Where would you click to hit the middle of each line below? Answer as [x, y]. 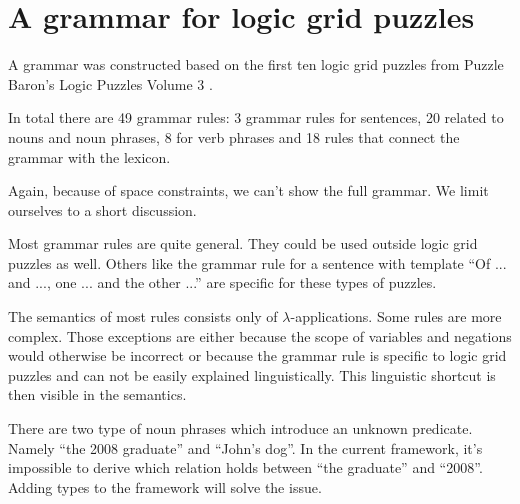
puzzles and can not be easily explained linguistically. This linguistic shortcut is [252, 374]
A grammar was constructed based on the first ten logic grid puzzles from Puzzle [256, 64]
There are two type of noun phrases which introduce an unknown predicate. [240, 428]
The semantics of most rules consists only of [143, 316]
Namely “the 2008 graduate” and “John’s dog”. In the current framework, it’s [245, 447]
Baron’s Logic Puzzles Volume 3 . [110, 83]
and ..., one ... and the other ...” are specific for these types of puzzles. [222, 282]
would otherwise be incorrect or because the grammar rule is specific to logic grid [257, 355]
